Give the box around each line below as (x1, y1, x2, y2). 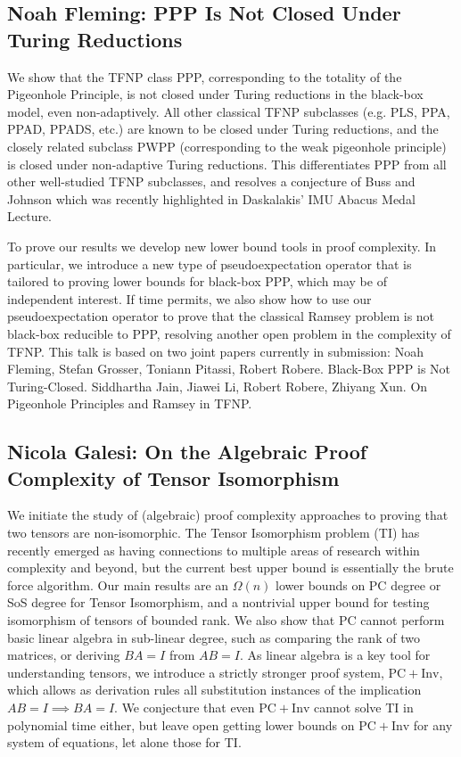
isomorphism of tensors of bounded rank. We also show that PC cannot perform (7, 611, 445, 629)
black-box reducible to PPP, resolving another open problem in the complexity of (7, 324, 451, 342)
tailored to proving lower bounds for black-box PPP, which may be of (7, 272, 387, 291)
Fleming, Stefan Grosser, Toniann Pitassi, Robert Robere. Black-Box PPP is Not (7, 359, 451, 378)
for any (413, 715, 453, 734)
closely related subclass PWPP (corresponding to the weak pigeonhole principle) (7, 136, 447, 155)
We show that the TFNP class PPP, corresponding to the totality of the (7, 67, 402, 86)
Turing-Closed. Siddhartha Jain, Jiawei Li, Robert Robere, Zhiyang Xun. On (7, 376, 428, 395)
